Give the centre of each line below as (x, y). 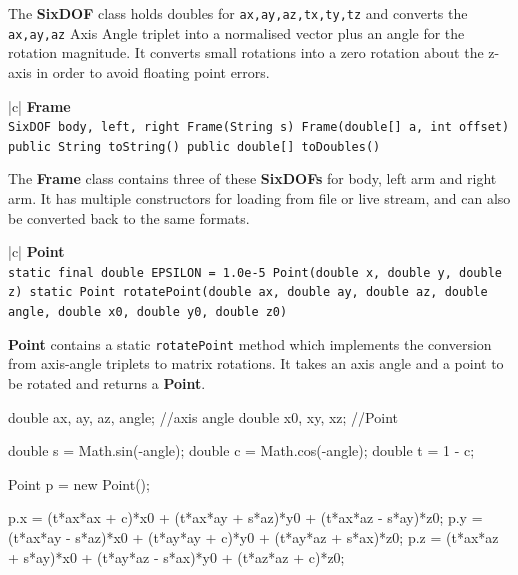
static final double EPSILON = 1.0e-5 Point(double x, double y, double (255, 272)
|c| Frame (39, 105)
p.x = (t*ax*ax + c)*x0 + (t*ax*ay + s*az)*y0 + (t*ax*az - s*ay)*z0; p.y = (245, 517)
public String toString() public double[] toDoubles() (194, 146)
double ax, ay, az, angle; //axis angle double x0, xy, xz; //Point (203, 416)
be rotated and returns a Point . (107, 383)
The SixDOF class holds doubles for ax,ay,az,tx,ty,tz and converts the (238, 13)
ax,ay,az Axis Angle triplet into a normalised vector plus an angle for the (236, 32)
